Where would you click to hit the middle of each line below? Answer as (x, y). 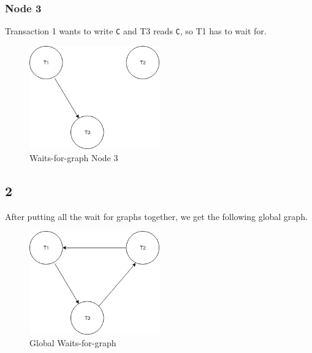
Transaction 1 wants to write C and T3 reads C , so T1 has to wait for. (136, 31)
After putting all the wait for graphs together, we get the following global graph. (156, 216)
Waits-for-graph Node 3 (74, 157)
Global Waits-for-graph (73, 343)
